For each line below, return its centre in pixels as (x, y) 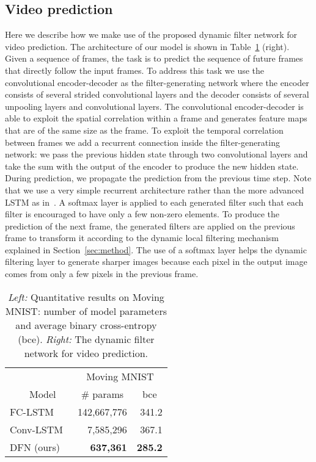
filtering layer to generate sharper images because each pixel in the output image (156, 262)
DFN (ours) (35, 447)
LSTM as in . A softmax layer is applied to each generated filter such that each (154, 202)
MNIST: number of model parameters (86, 311)
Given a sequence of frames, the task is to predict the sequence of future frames (154, 58)
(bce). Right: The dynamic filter (86, 339)
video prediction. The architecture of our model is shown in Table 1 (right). (147, 46)
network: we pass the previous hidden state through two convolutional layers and (156, 154)
